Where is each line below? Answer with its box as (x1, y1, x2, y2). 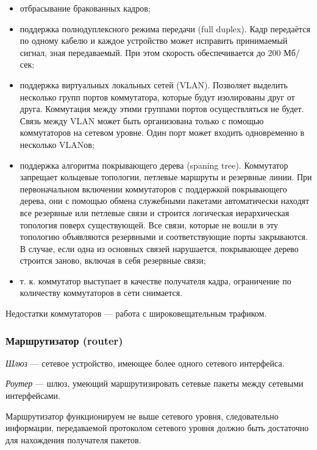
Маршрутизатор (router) (5, 332, 123, 348)
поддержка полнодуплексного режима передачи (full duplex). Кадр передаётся (20, 22, 310, 35)
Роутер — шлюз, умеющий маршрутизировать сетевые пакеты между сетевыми (5, 377, 304, 390)
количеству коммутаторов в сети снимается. (20, 286, 183, 299)
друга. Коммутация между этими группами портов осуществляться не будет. (20, 102, 304, 115)
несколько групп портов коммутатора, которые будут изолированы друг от (20, 90, 295, 103)
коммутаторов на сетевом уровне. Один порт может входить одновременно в (20, 126, 305, 139)
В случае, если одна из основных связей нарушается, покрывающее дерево (20, 242, 299, 255)
